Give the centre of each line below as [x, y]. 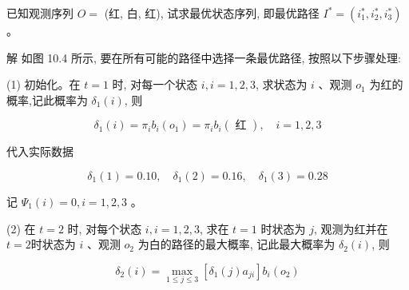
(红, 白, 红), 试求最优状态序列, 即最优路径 [212, 13]
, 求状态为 [281, 84]
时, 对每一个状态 [155, 84]
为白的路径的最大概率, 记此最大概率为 [236, 244]
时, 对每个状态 [105, 228]
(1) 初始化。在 [44, 84]
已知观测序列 [40, 13]
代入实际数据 [40, 151]
